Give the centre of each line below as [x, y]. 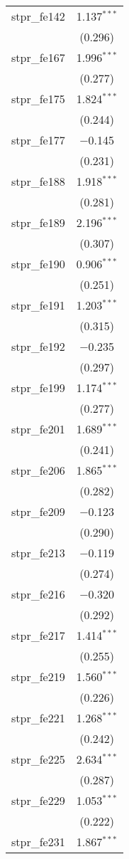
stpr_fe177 [38, 140]
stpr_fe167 [38, 57]
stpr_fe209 [38, 511]
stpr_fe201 [38, 429]
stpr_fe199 [38, 388]
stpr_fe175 [38, 99]
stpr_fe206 [38, 470]
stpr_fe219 [38, 676]
